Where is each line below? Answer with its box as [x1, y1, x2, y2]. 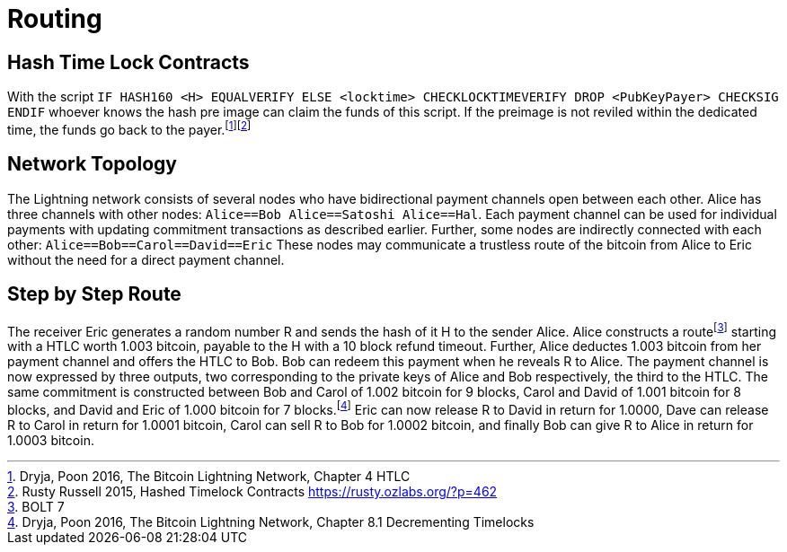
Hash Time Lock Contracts [7, 50, 250, 74]
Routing [7, 4, 102, 34]
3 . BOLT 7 [7, 498, 65, 514]
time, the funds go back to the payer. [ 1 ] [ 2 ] [7, 119, 252, 137]
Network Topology [7, 153, 177, 176]
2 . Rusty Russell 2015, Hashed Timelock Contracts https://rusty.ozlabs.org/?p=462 [7, 483, 498, 499]
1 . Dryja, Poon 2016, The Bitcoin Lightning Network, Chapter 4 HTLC [7, 468, 411, 484]
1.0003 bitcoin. [7, 432, 94, 448]
